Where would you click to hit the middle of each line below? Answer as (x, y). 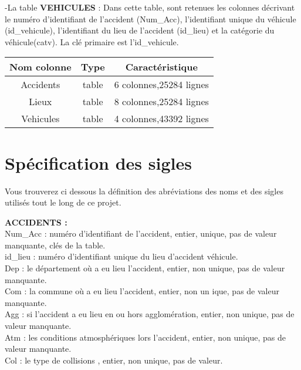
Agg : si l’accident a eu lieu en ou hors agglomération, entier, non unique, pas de (150, 314)
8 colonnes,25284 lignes (161, 102)
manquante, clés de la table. (55, 245)
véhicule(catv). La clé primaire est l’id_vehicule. (92, 41)
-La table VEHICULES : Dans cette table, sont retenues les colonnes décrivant (150, 7)
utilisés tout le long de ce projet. (63, 202)
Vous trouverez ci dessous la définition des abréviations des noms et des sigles (144, 191)
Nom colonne (40, 67)
